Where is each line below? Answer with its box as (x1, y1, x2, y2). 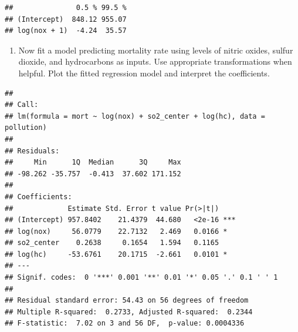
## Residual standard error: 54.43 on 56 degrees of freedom (5, 296, 249, 305)
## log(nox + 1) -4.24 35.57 (5, 26, 127, 35)
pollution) (5, 123, 47, 132)
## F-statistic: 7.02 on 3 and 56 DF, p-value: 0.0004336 (5, 319, 245, 328)
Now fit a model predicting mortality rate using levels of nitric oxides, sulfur (18, 43, 293, 56)
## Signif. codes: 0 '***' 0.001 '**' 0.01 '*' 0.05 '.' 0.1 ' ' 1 (5, 273, 278, 282)
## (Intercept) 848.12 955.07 (5, 15, 127, 24)
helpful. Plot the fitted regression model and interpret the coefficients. (18, 66, 270, 79)
